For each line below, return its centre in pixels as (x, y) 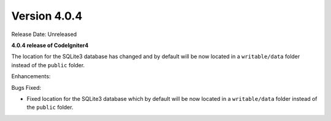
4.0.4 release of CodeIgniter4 (50, 45)
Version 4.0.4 (47, 16)
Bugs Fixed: (26, 87)
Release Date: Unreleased (44, 34)
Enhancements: (31, 76)
